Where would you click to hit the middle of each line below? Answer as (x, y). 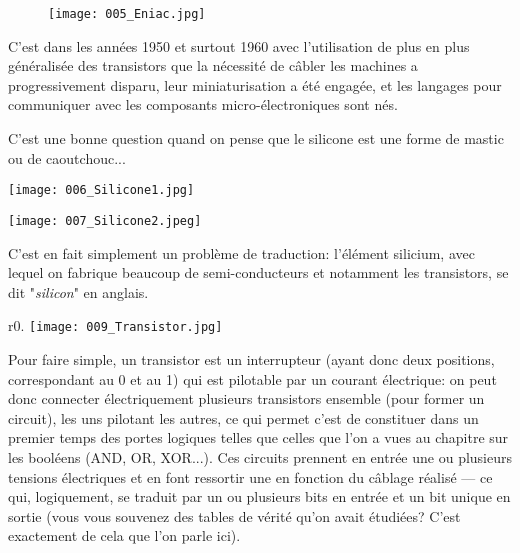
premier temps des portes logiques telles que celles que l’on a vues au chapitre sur (258, 437)
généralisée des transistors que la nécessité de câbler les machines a (213, 65)
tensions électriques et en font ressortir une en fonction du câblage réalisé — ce (250, 476)
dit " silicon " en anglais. (78, 291)
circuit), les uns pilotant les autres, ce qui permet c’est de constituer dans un (243, 417)
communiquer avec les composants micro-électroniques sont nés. (203, 104)
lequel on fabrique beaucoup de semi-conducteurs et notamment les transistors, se (258, 272)
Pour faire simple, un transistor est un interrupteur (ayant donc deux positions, (251, 358)
